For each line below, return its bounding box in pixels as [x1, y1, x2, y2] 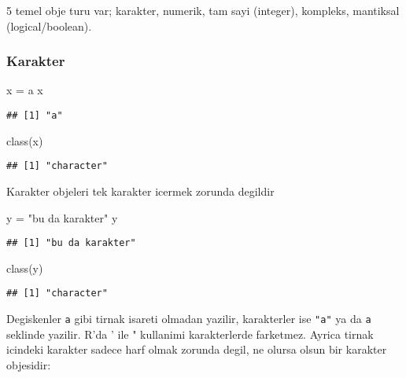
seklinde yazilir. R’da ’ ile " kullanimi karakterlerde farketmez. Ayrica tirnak [6, 325, 374, 342]
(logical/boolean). [6, 17, 92, 34]
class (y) [6, 259, 43, 276]
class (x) [6, 132, 43, 149]
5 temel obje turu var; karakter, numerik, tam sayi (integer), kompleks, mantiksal [6, 2, 400, 18]
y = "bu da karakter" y [6, 209, 118, 226]
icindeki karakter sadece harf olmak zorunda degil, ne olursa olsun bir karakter [6, 341, 387, 358]
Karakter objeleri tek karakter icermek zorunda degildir [6, 182, 275, 199]
